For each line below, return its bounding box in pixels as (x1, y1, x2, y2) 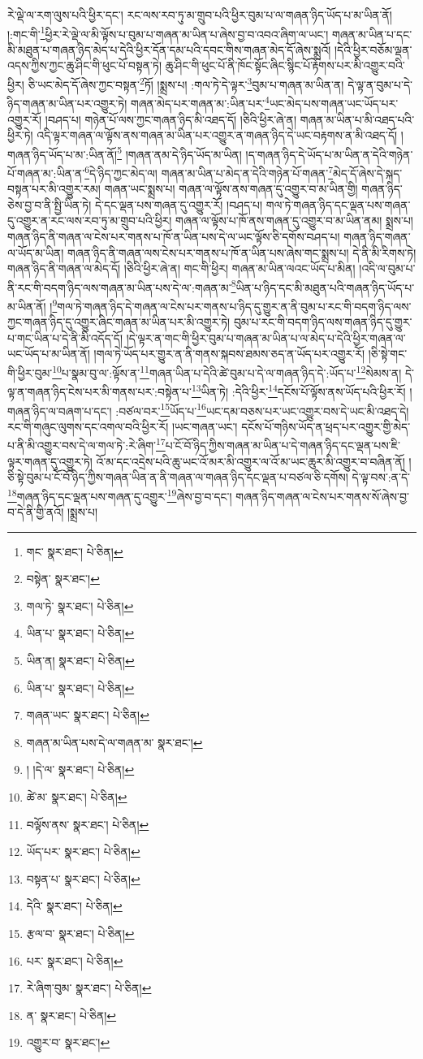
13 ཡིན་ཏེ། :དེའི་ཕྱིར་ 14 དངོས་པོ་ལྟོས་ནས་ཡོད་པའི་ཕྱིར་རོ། (191, 381, 406, 400)
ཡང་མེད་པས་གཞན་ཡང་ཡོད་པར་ (269, 94, 399, 111)
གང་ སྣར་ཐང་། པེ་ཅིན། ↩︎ (26, 542, 123, 560)
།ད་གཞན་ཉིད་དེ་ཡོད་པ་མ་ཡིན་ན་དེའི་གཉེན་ (245, 145, 413, 162)
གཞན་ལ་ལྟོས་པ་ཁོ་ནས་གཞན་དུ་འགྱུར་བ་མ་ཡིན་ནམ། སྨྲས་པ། (175, 212, 413, 229)
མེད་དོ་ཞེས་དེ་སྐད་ (333, 164, 403, 181)
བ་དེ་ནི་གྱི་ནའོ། (7, 504, 64, 521)
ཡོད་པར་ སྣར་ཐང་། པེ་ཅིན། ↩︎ (26, 843, 140, 860)
